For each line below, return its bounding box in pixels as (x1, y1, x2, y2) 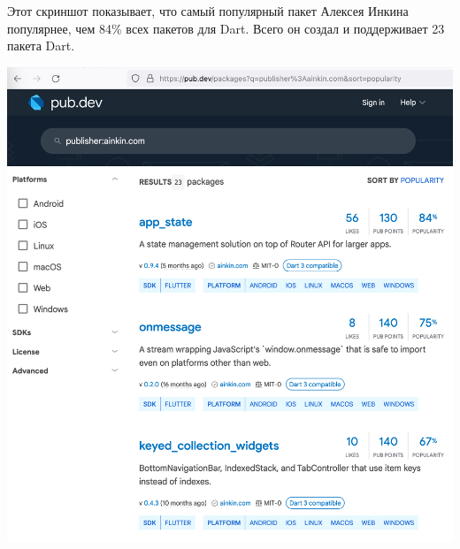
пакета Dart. (7, 36, 75, 55)
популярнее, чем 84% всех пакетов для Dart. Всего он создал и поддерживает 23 (7, 19, 445, 37)
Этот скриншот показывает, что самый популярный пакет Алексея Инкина (7, 2, 409, 19)
